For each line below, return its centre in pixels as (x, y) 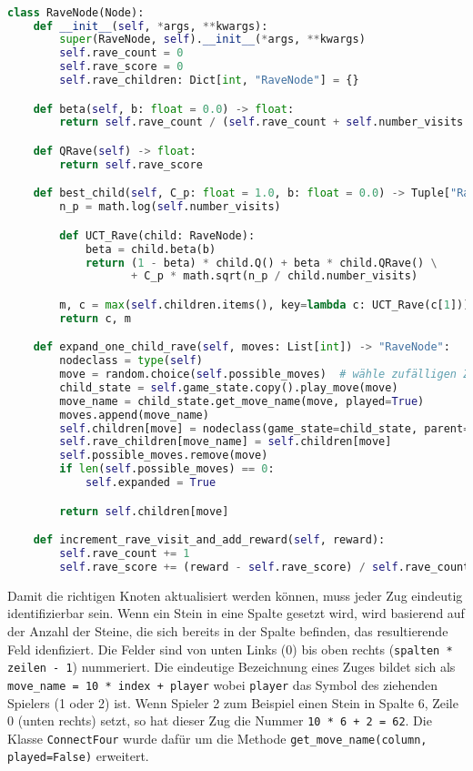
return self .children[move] (144, 511)
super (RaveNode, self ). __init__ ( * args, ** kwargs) (212, 40)
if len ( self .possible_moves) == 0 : (167, 469)
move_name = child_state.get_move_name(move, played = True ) (242, 401)
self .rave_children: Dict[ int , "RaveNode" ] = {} (209, 81)
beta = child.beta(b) (151, 249)
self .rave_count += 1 (125, 554)
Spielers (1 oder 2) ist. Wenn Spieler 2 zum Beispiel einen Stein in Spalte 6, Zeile (233, 702)
